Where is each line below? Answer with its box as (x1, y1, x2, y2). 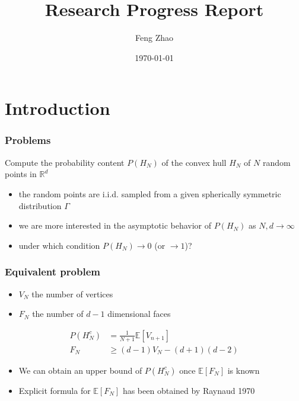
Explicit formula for (18, 384, 91, 396)
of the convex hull (161, 156, 227, 168)
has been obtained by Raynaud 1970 (122, 384, 255, 396)
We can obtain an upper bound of (18, 364, 142, 376)
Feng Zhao (135, 31, 173, 44)
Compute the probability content (5, 156, 125, 168)
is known (227, 364, 260, 376)
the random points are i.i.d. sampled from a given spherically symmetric (18, 187, 281, 200)
